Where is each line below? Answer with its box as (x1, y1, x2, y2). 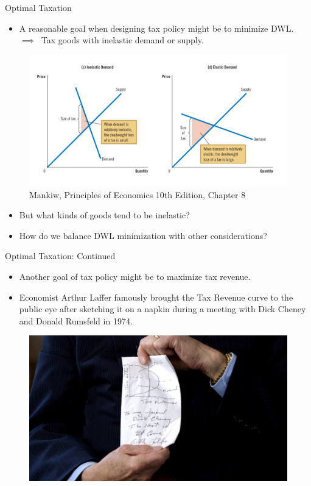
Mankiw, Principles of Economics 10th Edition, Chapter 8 (29, 188, 246, 201)
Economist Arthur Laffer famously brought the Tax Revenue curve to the (19, 290, 293, 303)
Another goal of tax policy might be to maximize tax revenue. (19, 270, 251, 283)
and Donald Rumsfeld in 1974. (19, 314, 133, 327)
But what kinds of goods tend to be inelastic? (19, 209, 190, 221)
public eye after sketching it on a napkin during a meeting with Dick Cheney (19, 302, 306, 315)
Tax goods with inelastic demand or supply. (41, 34, 204, 46)
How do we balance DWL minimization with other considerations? (19, 229, 267, 241)
